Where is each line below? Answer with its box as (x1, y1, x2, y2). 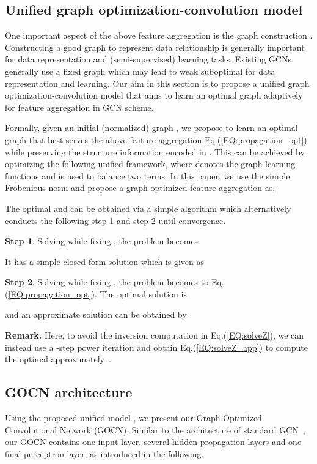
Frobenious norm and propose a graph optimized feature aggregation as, (5, 181, 275, 194)
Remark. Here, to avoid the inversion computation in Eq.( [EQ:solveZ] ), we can (5, 329, 304, 342)
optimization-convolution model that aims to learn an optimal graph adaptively (5, 89, 303, 102)
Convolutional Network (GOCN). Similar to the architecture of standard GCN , (5, 423, 305, 436)
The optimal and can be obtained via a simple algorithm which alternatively (5, 201, 291, 214)
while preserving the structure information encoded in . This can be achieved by (5, 145, 305, 158)
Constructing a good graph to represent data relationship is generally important (5, 40, 305, 53)
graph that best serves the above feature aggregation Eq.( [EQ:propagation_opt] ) (5, 133, 307, 146)
